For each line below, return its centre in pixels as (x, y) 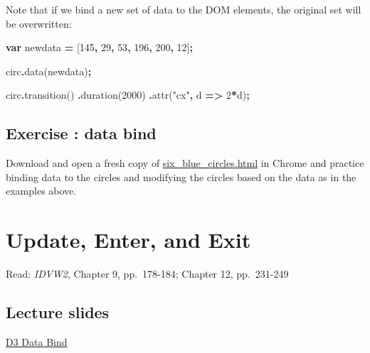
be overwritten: (39, 23)
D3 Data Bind (37, 341)
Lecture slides (58, 312)
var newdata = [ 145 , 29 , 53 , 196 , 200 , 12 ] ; (99, 47)
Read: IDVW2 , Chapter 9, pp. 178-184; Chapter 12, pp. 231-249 (147, 274)
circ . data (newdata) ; (49, 71)
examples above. (41, 191)
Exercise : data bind (81, 133)
